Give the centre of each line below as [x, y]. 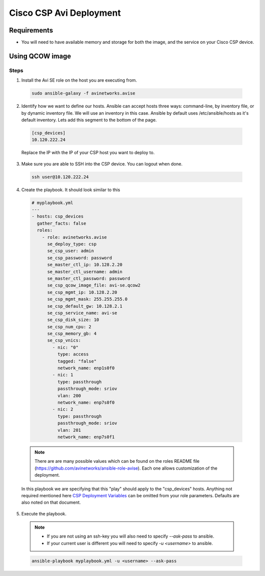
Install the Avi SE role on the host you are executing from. [79, 80]
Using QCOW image [40, 56]
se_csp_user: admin [71, 251]
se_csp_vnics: [64, 340]
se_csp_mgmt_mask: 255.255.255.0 [87, 299]
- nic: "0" [65, 347]
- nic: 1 [63, 375]
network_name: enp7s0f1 [86, 437]
